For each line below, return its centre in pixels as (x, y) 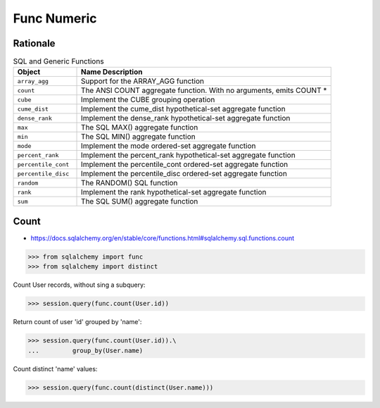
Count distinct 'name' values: (55, 369)
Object (29, 72)
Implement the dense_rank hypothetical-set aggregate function (186, 118)
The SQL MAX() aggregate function (140, 128)
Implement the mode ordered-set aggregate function (169, 146)
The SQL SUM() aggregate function (140, 202)
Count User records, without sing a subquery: (79, 285)
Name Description (112, 72)
